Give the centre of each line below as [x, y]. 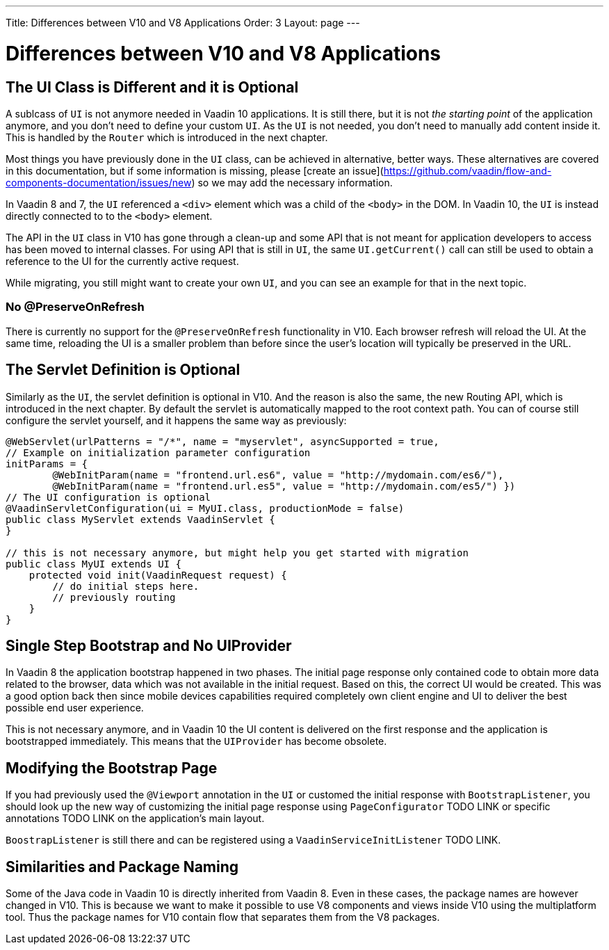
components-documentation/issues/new [99, 182]
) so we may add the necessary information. [292, 182]
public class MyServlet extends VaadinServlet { [140, 519]
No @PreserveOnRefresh [75, 307]
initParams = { [47, 464]
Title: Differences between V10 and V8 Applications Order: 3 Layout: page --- [183, 23]
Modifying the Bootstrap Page [112, 768]
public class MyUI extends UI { [94, 564]
